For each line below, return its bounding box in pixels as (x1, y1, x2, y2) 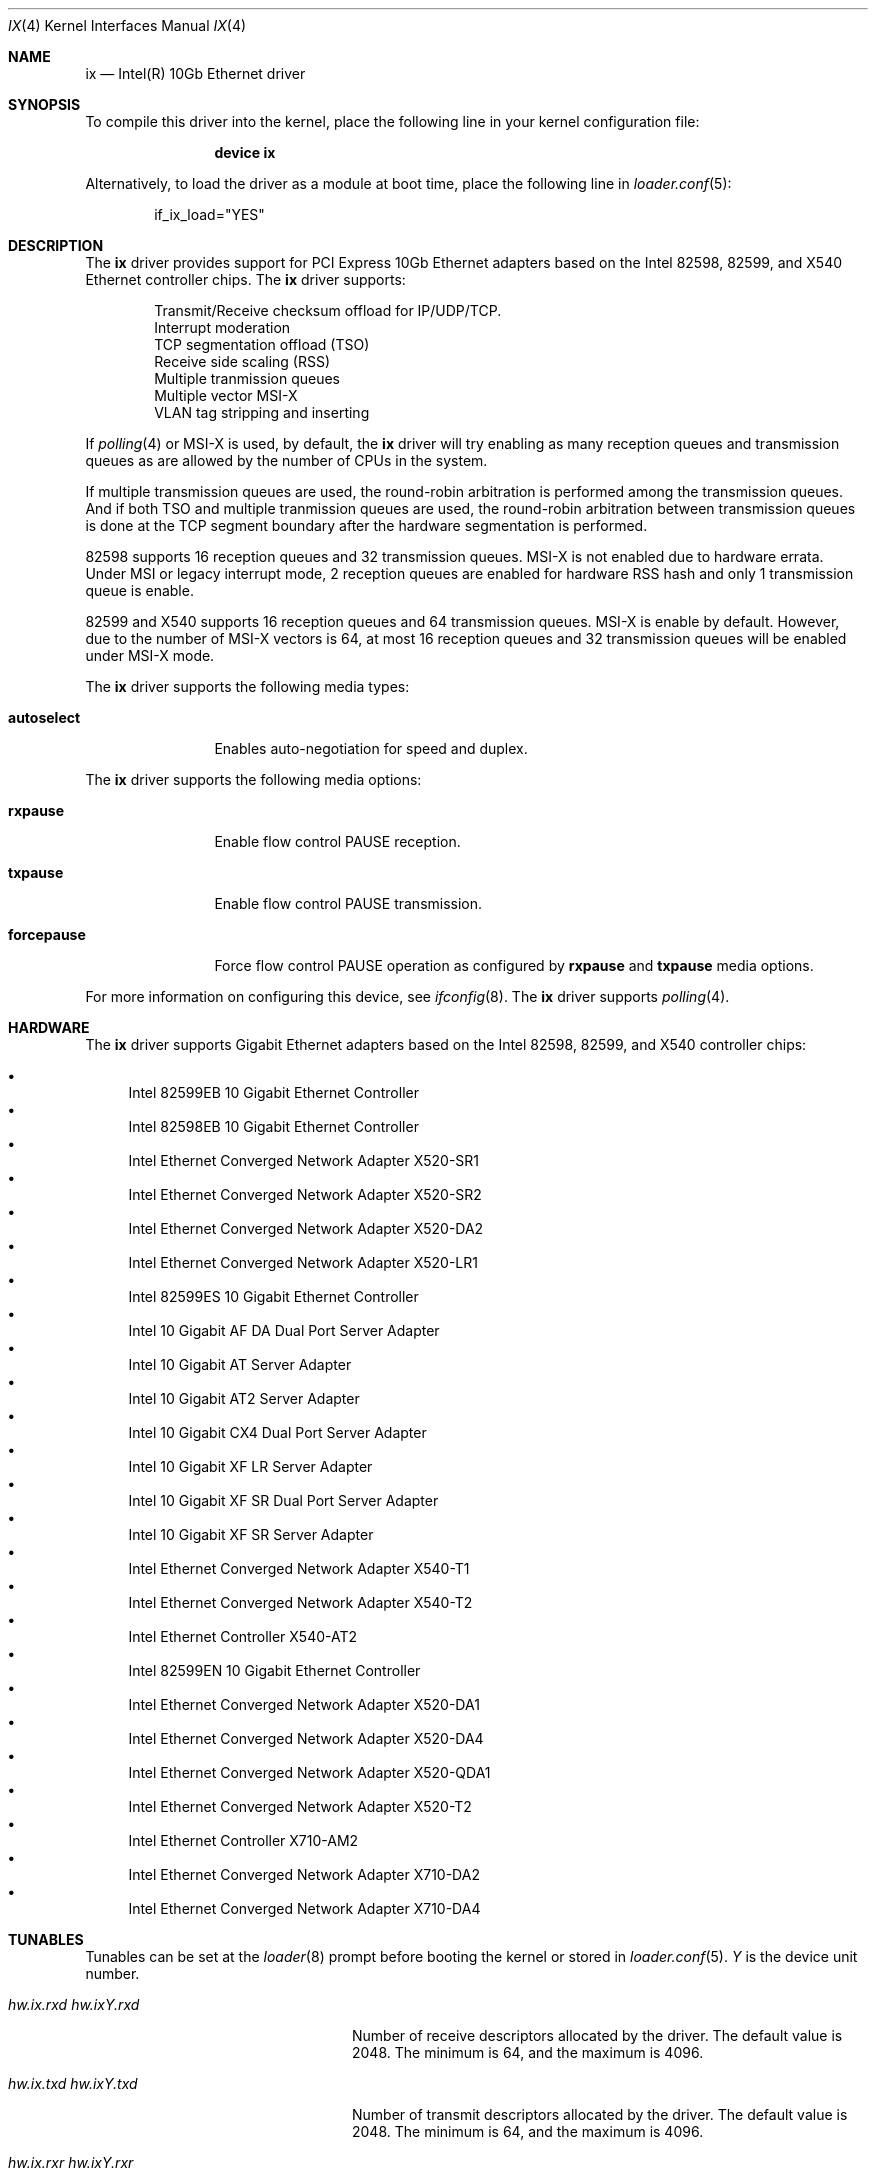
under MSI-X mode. (85, 647, 215, 664)
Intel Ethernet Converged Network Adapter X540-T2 (128, 1594, 473, 1611)
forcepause (8, 926, 86, 943)
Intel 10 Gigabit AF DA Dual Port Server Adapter (128, 1322, 440, 1339)
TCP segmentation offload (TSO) (154, 336, 370, 353)
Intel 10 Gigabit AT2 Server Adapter (128, 1390, 360, 1407)
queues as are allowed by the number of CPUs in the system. (85, 452, 488, 469)
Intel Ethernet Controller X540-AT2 (128, 1628, 358, 1645)
